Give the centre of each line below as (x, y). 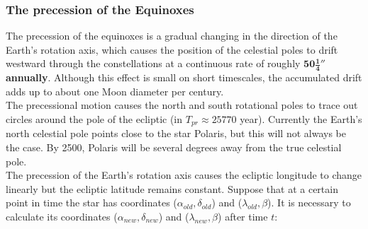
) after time (243, 217)
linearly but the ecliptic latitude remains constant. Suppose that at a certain (172, 188)
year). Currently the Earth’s (301, 119)
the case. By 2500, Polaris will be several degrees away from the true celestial (174, 147)
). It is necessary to (309, 202)
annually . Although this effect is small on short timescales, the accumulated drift (184, 77)
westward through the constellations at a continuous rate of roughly (153, 63)
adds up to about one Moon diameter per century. (115, 91)
